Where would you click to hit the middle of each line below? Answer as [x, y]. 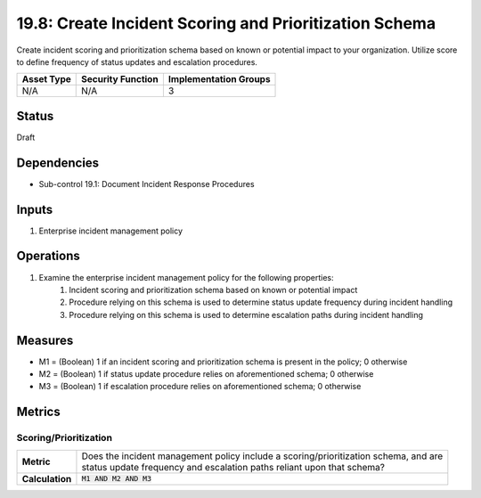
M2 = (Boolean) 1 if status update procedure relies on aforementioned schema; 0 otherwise [206, 374]
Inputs [35, 209]
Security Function [120, 79]
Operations [48, 256]
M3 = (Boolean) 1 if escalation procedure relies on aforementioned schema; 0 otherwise [200, 387]
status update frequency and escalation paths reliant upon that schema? [233, 467]
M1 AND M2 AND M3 [116, 479]
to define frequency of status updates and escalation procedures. [137, 61]
